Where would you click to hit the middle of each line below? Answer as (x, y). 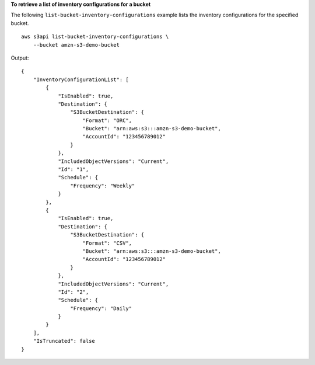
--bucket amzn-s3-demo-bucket (76, 45)
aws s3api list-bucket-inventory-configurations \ (95, 37)
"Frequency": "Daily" (101, 308)
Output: (20, 58)
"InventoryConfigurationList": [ (81, 79)
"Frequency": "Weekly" (103, 186)
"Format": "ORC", (107, 120)
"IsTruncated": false (64, 341)
